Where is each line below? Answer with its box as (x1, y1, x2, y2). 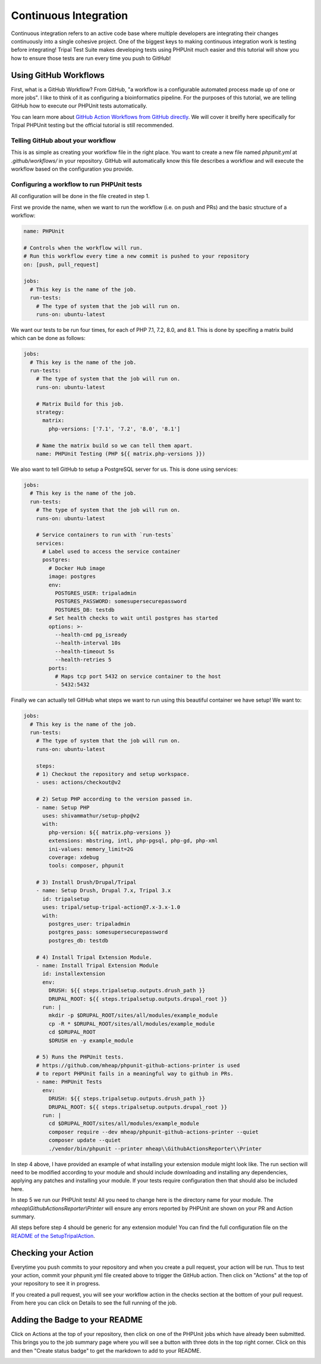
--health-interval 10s (54, 640, 121, 646)
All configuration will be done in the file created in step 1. (11, 193, 150, 200)
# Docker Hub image (48, 565, 105, 571)
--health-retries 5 (54, 656, 112, 663)
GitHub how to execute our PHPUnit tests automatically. (11, 102, 148, 109)
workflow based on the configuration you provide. (11, 165, 134, 172)
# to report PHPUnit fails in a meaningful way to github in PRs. (36, 1070, 234, 1077)
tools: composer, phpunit (48, 862, 124, 869)
